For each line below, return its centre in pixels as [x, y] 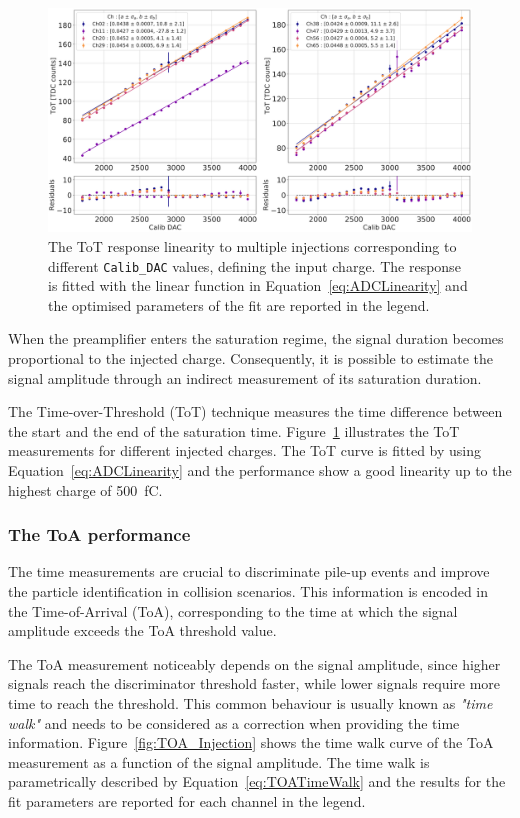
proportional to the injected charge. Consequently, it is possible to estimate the [251, 358]
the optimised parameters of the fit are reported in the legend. [239, 304]
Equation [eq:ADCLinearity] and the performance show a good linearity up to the [260, 470]
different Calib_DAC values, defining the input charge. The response [254, 265]
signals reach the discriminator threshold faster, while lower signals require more [254, 683]
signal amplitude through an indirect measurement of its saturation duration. [245, 377]
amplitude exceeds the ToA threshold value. [142, 630]
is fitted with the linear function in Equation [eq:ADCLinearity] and [258, 285]
